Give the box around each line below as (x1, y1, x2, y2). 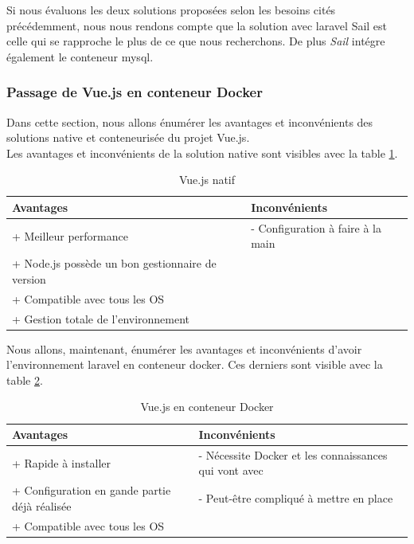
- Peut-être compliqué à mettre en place (198, 490, 393, 507)
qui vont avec (198, 462, 264, 479)
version (12, 270, 46, 287)
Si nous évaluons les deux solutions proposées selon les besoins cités (6, 2, 336, 18)
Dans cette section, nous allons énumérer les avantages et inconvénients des (6, 113, 373, 130)
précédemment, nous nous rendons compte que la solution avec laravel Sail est (6, 17, 388, 33)
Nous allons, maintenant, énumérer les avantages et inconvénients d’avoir (6, 340, 362, 357)
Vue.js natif (178, 171, 236, 188)
